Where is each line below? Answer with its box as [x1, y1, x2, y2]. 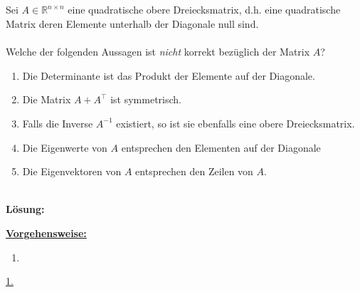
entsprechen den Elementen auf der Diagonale [121, 140, 321, 155]
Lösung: [6, 202, 45, 217]
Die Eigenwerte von [22, 140, 107, 155]
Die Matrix [22, 92, 71, 107]
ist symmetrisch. [110, 92, 181, 107]
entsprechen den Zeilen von [135, 164, 253, 179]
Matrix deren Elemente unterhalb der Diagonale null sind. [6, 16, 259, 31]
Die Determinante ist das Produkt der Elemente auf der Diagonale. [22, 68, 315, 83]
